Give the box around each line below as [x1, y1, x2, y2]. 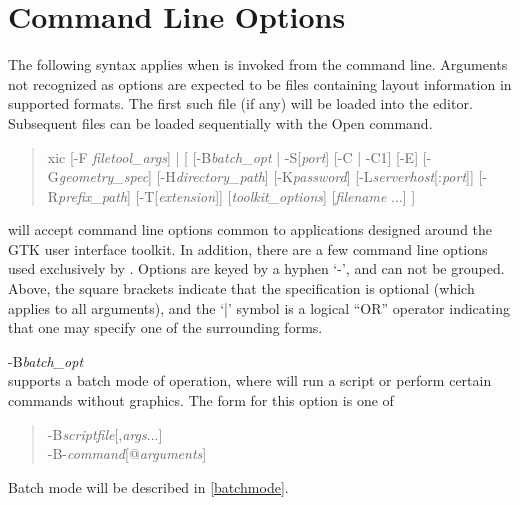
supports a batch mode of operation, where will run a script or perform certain [8, 370, 492, 391]
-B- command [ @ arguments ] [47, 443, 207, 464]
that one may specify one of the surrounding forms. [8, 317, 323, 338]
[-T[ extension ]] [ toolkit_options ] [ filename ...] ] [135, 185, 416, 206]
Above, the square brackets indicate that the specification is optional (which [8, 278, 475, 299]
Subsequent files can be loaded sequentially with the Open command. [8, 112, 433, 133]
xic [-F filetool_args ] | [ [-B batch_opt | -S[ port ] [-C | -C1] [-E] [47, 146, 419, 167]
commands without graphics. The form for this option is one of [8, 390, 394, 411]
